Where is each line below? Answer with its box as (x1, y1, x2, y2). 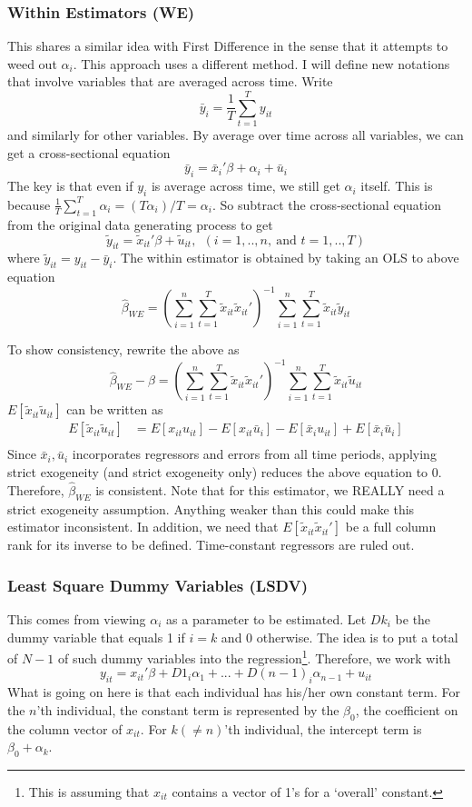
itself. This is (360, 176, 433, 195)
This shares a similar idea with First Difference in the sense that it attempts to (7, 36, 448, 55)
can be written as (66, 400, 163, 419)
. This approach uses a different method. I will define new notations (73, 54, 450, 73)
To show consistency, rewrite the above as (7, 340, 240, 359)
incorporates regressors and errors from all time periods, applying (72, 444, 437, 463)
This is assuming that (28, 782, 150, 801)
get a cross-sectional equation (7, 143, 171, 162)
